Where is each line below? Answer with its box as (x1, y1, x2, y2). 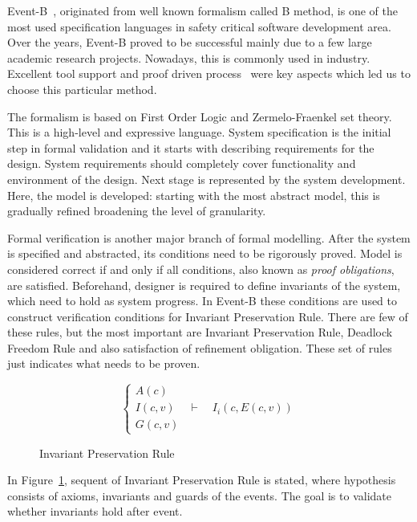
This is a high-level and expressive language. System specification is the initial (7, 124, 391, 141)
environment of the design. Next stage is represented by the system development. (7, 170, 406, 187)
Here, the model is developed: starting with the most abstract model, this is (7, 186, 380, 203)
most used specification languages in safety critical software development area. (7, 18, 391, 35)
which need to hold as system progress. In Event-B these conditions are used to (7, 292, 398, 309)
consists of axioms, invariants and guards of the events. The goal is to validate (7, 487, 391, 504)
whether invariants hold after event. (7, 503, 183, 520)
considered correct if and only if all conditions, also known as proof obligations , (7, 260, 395, 277)
